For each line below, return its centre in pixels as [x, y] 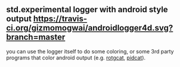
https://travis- [60, 19]
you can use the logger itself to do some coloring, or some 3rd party [90, 51]
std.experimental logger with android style [87, 10]
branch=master [36, 37]
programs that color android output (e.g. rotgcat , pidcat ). [76, 58]
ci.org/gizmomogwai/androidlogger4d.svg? [90, 28]
